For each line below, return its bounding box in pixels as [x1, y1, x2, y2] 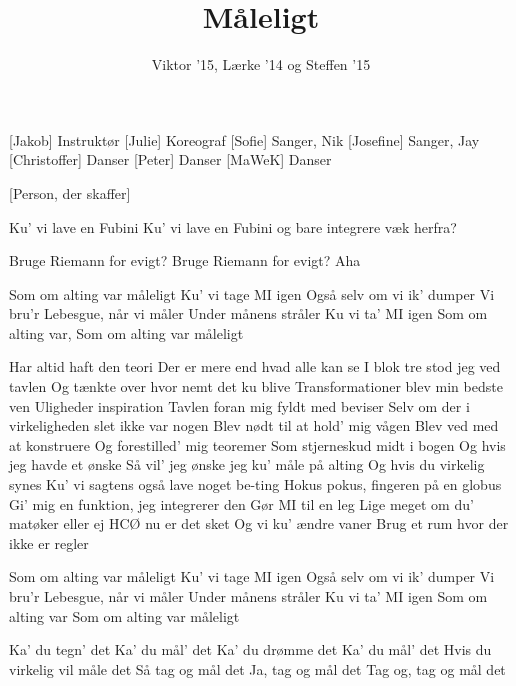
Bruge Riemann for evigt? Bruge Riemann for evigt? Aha [9, 250, 361, 271]
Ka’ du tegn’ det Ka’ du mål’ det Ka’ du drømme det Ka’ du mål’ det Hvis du [9, 639, 492, 660]
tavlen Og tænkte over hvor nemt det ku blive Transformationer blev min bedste [9, 376, 503, 397]
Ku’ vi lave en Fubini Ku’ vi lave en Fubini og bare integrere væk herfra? [9, 216, 457, 237]
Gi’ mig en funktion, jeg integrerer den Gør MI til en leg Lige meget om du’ [9, 493, 474, 514]
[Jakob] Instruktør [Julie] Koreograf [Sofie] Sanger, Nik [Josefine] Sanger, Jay [9, 129, 480, 150]
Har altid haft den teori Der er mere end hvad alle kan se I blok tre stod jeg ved [9, 356, 501, 377]
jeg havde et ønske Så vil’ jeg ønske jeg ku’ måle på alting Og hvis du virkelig [9, 454, 485, 475]
